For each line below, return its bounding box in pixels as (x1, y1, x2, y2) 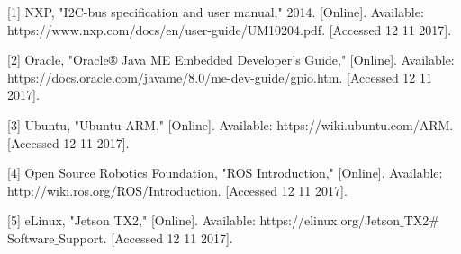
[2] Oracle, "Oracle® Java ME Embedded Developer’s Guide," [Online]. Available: (7, 50, 455, 69)
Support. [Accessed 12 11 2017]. (59, 228, 233, 247)
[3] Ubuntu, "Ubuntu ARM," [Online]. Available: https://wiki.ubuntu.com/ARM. (7, 115, 454, 134)
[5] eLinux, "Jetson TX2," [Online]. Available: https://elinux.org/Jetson (7, 211, 401, 230)
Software (7, 228, 55, 247)
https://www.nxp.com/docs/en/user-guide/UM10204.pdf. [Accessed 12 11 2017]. (7, 20, 452, 39)
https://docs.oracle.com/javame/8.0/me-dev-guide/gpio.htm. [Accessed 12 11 (7, 67, 433, 86)
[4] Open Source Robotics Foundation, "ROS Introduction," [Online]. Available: (7, 163, 443, 182)
